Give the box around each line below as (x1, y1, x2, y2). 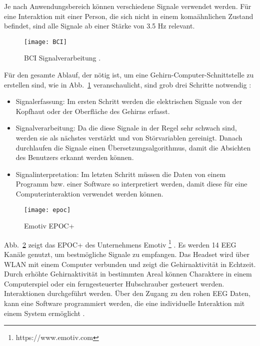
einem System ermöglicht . (4, 307, 85, 318)
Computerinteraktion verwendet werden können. (15, 188, 163, 198)
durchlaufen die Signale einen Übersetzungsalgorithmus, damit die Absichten (15, 142, 251, 152)
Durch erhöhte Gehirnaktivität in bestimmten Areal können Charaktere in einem (4, 268, 252, 279)
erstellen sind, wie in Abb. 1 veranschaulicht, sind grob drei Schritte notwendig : (4, 79, 251, 89)
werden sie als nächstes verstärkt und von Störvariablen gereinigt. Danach (15, 132, 242, 142)
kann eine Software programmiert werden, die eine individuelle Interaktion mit (4, 298, 245, 308)
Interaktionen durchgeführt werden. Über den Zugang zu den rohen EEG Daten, (4, 288, 250, 298)
